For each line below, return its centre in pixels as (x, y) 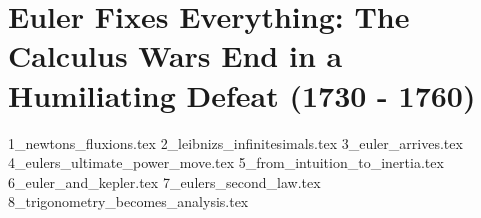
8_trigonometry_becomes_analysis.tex (128, 201)
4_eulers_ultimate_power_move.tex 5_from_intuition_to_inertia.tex (226, 162)
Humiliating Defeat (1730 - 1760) (242, 94)
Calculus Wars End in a (175, 55)
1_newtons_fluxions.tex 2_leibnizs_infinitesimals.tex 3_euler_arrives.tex (235, 142)
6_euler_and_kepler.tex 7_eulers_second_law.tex (164, 181)
